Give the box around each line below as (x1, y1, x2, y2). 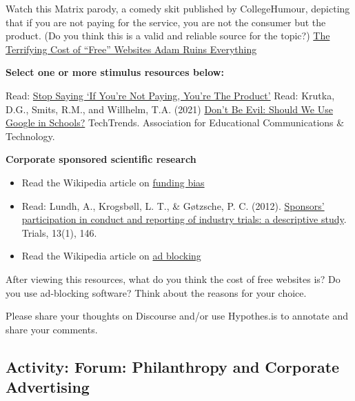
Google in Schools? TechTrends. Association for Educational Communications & (6, 115, 345, 130)
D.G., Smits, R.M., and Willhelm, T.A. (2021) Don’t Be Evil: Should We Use (6, 101, 333, 116)
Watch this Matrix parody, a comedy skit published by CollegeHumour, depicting (6, 1, 350, 15)
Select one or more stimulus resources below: (6, 65, 224, 79)
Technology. (6, 128, 55, 143)
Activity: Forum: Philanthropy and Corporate (6, 355, 340, 377)
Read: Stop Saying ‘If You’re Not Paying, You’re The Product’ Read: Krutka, (6, 88, 335, 102)
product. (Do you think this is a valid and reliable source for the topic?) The (6, 28, 330, 43)
